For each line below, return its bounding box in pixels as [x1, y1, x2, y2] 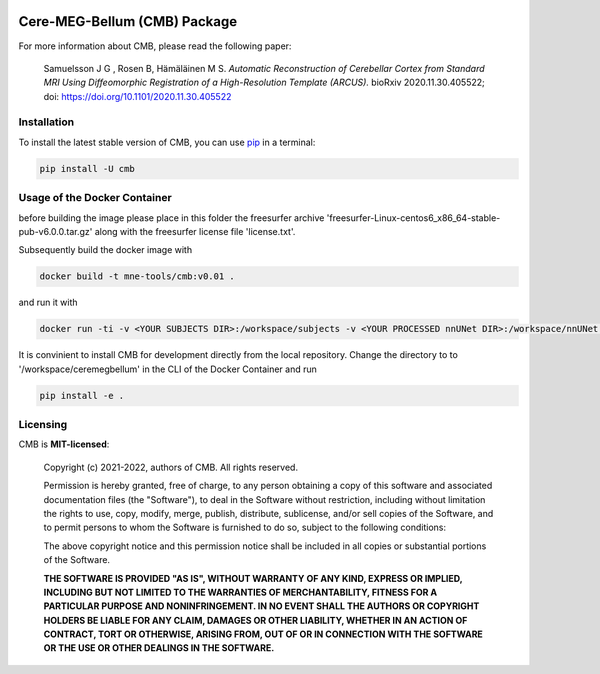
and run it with [18, 296, 79, 309]
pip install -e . [39, 390, 125, 401]
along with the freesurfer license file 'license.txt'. [94, 225, 296, 237]
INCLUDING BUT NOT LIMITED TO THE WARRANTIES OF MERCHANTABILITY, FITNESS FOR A [43, 586, 438, 598]
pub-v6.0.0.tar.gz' [18, 225, 93, 237]
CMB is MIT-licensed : [18, 438, 110, 450]
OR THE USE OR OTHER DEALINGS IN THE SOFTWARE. [43, 642, 275, 654]
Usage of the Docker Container [18, 191, 172, 205]
